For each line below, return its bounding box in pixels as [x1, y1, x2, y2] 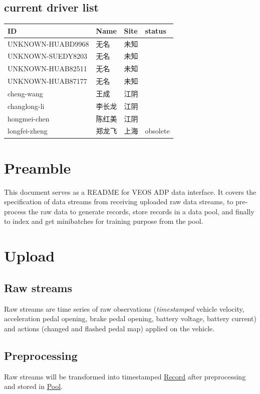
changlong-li [8, 100, 45, 111]
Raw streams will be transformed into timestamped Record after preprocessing [4, 371, 246, 381]
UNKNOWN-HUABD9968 [8, 38, 89, 49]
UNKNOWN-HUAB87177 [8, 76, 87, 86]
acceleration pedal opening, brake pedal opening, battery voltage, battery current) [4, 313, 256, 324]
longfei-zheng [8, 125, 48, 136]
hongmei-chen [8, 113, 50, 123]
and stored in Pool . [4, 381, 63, 391]
